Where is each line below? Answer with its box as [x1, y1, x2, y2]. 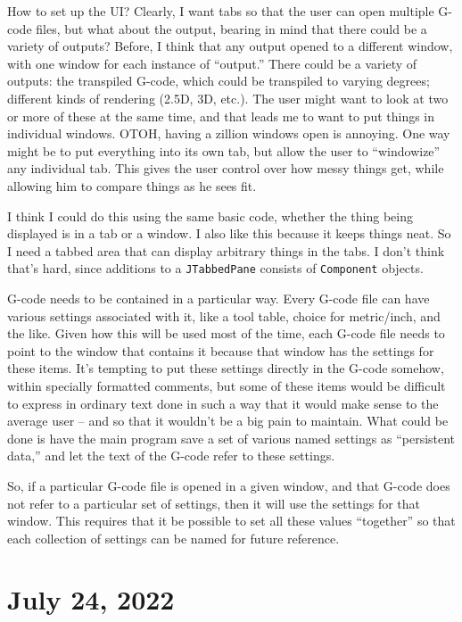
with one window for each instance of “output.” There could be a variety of [7, 54, 417, 72]
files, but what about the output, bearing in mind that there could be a [36, 19, 427, 37]
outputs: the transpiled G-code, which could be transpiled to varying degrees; [7, 71, 430, 90]
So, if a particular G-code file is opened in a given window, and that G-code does [7, 476, 450, 494]
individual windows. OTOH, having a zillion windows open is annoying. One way [7, 124, 450, 143]
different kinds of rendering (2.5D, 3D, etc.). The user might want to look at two [7, 88, 449, 107]
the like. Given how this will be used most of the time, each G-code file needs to [7, 324, 445, 343]
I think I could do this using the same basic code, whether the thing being [7, 206, 413, 225]
